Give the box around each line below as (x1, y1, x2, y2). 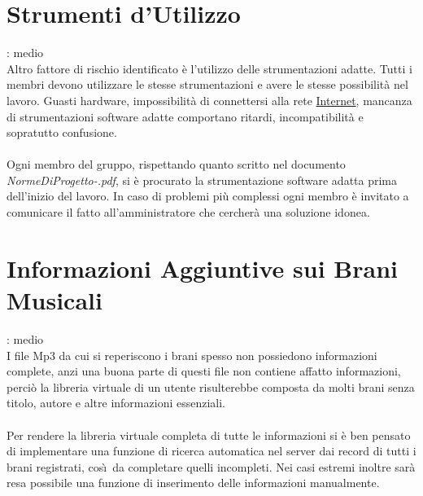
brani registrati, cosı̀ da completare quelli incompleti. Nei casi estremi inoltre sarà (7, 458, 416, 475)
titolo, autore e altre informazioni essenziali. (7, 394, 225, 411)
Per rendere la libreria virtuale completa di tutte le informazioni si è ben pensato (7, 426, 411, 443)
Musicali (7, 283, 102, 317)
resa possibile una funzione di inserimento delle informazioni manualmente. (7, 474, 380, 491)
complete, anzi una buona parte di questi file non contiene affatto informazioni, (7, 362, 401, 380)
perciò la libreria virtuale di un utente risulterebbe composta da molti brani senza (7, 378, 415, 395)
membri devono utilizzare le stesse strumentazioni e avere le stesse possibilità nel (7, 76, 408, 93)
